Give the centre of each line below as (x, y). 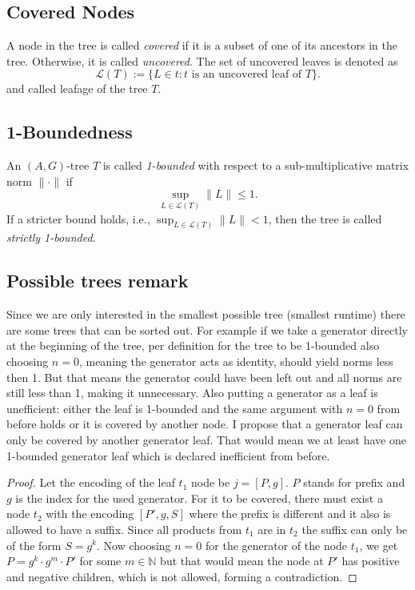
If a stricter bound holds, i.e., (78, 218)
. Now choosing (134, 545)
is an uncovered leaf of (247, 75)
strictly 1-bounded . (51, 237)
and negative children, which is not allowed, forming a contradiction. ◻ (182, 576)
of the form (34, 545)
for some (100, 561)
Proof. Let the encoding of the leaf (91, 482)
